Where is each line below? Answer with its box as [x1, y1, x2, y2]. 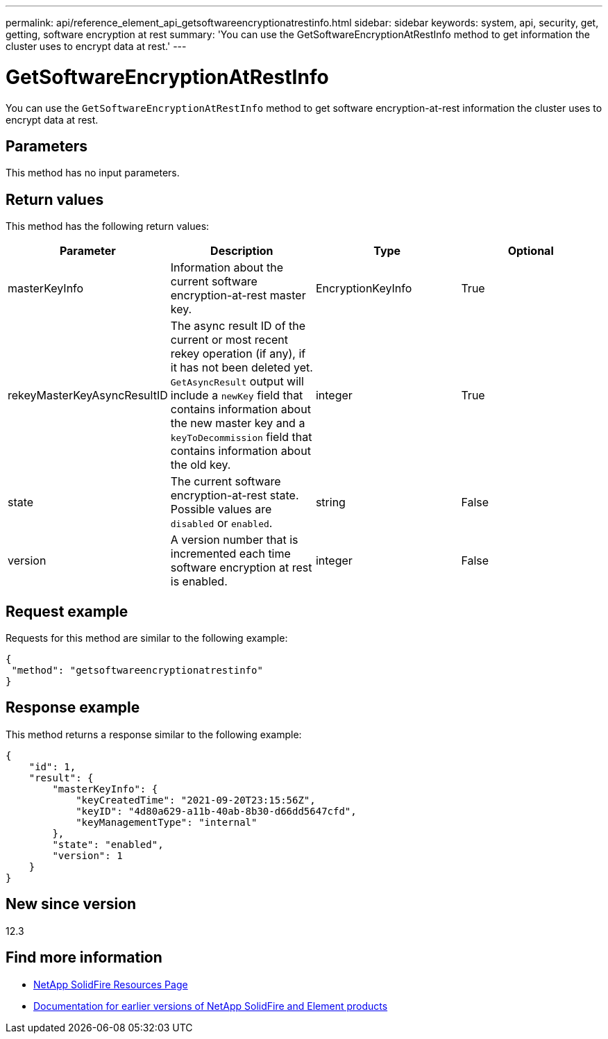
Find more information [6, 949, 162, 967]
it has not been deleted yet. [170, 360, 313, 375]
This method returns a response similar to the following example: [6, 728, 302, 740]
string [315, 495, 346, 510]
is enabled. [170, 574, 228, 589]
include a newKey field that [170, 388, 303, 403]
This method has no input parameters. [6, 167, 180, 179]
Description [210, 244, 273, 258]
